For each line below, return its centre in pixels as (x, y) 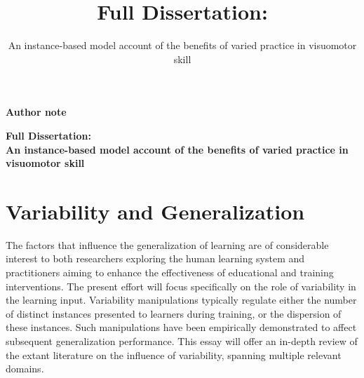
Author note (36, 112)
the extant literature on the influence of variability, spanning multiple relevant (174, 355)
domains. (25, 369)
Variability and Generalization (155, 211)
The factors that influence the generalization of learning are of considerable (167, 244)
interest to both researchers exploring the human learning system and (155, 258)
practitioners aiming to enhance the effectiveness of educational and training (170, 272)
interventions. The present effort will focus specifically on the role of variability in (181, 286)
